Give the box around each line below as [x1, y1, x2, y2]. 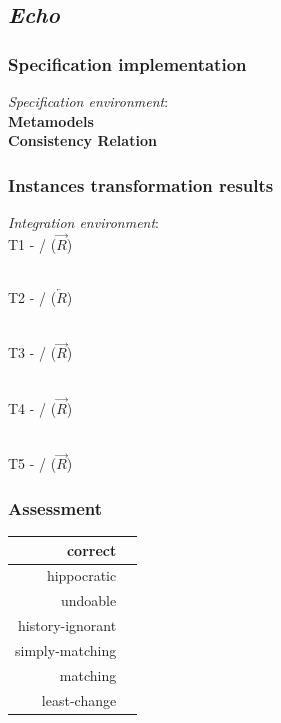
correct [66, 539, 117, 560]
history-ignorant [18, 615, 117, 636]
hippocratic [46, 565, 117, 586]
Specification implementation [8, 51, 247, 76]
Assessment [8, 495, 103, 520]
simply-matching [15, 639, 117, 660]
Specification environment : [8, 91, 169, 111]
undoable [60, 590, 117, 611]
